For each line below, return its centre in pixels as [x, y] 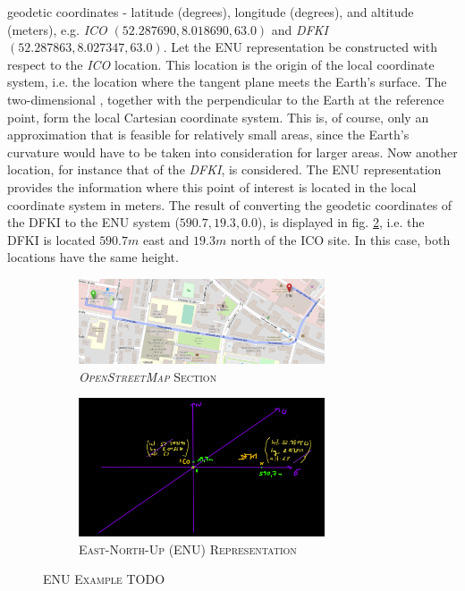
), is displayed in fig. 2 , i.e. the [341, 222]
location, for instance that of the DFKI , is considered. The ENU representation [224, 169]
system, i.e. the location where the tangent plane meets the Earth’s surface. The [227, 82]
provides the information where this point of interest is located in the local [212, 186]
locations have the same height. [93, 257]
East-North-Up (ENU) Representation [188, 549]
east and [166, 239]
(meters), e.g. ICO [57, 29]
